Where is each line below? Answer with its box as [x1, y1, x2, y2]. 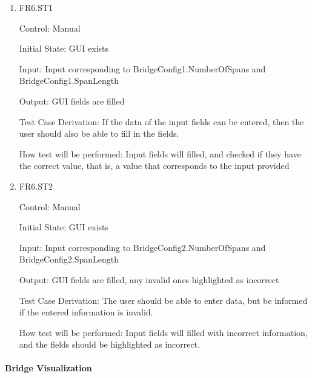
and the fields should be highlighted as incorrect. [19, 338, 201, 351]
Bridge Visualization [5, 362, 92, 374]
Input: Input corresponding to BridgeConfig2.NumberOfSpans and [19, 241, 266, 253]
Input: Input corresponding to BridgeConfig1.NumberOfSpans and [19, 62, 266, 75]
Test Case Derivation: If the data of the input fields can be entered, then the [19, 115, 304, 128]
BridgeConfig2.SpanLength [19, 253, 119, 266]
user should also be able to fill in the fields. [19, 127, 179, 140]
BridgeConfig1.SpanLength [19, 74, 119, 87]
